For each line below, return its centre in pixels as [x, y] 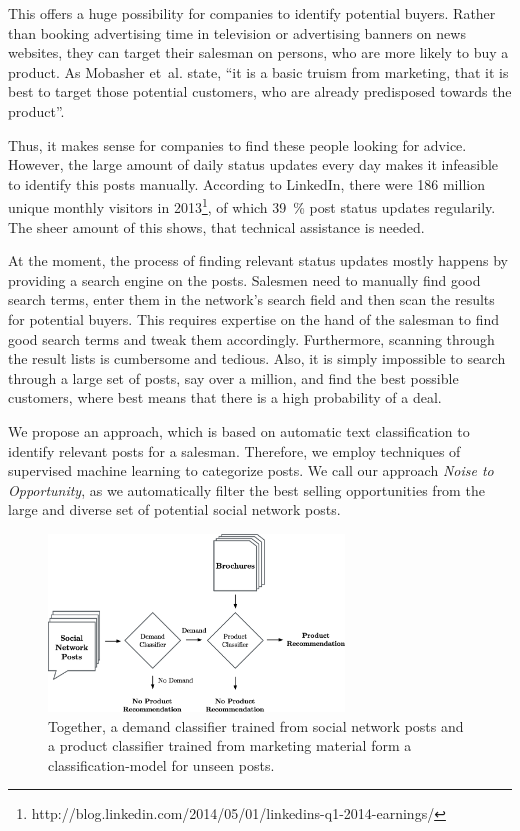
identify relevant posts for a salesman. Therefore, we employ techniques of [234, 450]
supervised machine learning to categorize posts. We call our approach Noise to [251, 470]
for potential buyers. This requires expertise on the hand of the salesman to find [254, 318]
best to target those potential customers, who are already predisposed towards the [260, 91]
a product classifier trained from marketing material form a [230, 745]
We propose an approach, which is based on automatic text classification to [239, 430]
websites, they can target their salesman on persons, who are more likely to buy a [258, 52]
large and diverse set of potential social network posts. [174, 509]
